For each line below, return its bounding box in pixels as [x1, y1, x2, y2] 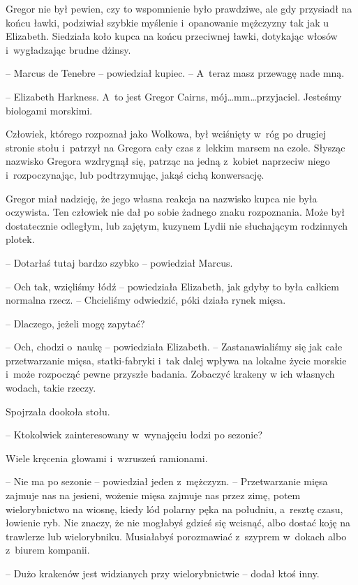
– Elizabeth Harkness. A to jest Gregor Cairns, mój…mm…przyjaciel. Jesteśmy [6, 89, 342, 103]
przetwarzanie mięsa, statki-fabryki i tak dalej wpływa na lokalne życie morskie [6, 353, 347, 367]
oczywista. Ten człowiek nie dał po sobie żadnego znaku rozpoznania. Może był [6, 205, 345, 219]
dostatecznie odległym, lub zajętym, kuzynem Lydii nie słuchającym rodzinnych [6, 218, 348, 232]
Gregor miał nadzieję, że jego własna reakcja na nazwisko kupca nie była [6, 191, 318, 205]
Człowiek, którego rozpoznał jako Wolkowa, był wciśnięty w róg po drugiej [6, 126, 327, 141]
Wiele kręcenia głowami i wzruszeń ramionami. [6, 450, 208, 465]
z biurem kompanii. [6, 542, 90, 557]
